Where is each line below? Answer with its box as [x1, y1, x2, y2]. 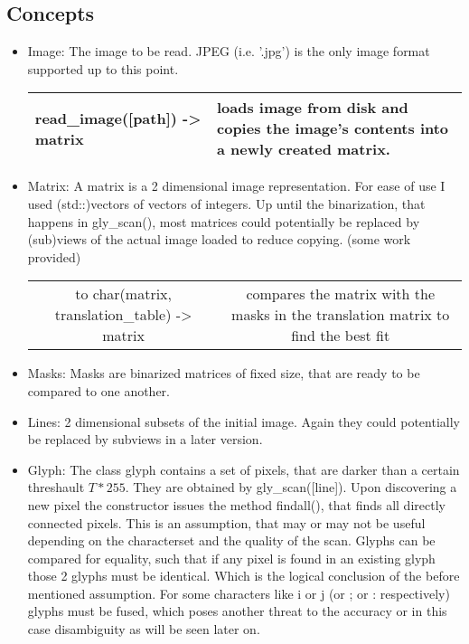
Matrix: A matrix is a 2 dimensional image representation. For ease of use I [27, 176, 446, 195]
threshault [27, 478, 85, 497]
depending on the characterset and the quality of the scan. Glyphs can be [27, 531, 436, 550]
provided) [27, 247, 81, 266]
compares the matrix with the [246, 283, 436, 305]
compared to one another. [27, 381, 170, 400]
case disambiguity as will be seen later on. [27, 620, 260, 639]
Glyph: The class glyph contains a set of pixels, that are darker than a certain [27, 459, 460, 478]
